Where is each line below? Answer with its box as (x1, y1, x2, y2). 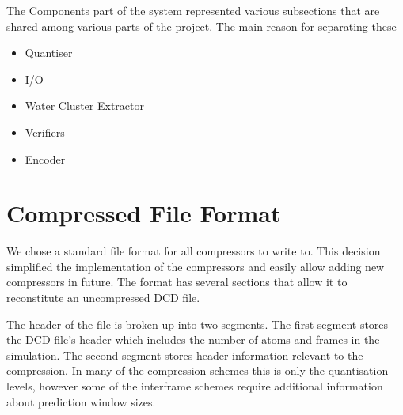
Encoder (25, 150, 66, 167)
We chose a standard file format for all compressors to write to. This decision (6, 243, 381, 259)
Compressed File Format (6, 197, 281, 229)
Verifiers (25, 123, 65, 140)
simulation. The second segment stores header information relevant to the (6, 346, 363, 363)
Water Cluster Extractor (25, 97, 144, 114)
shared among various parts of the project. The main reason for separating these (6, 17, 397, 34)
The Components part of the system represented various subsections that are (6, 2, 380, 18)
